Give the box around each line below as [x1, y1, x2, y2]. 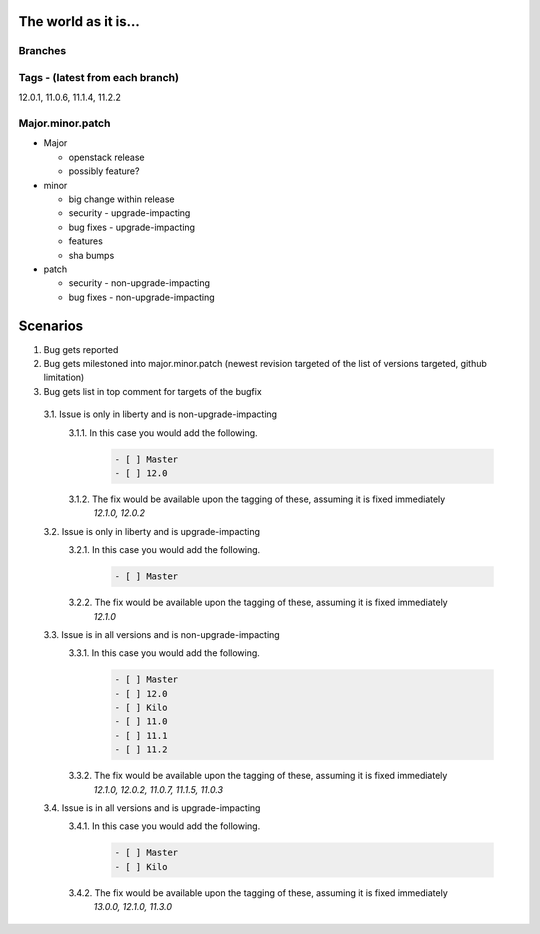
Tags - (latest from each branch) [18, 70, 180, 84]
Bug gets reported [43, 343, 119, 355]
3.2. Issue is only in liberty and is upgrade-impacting [43, 525, 260, 537]
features [68, 235, 104, 247]
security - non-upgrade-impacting [68, 277, 210, 289]
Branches [18, 44, 67, 58]
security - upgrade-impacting [68, 207, 191, 219]
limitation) [43, 371, 85, 384]
